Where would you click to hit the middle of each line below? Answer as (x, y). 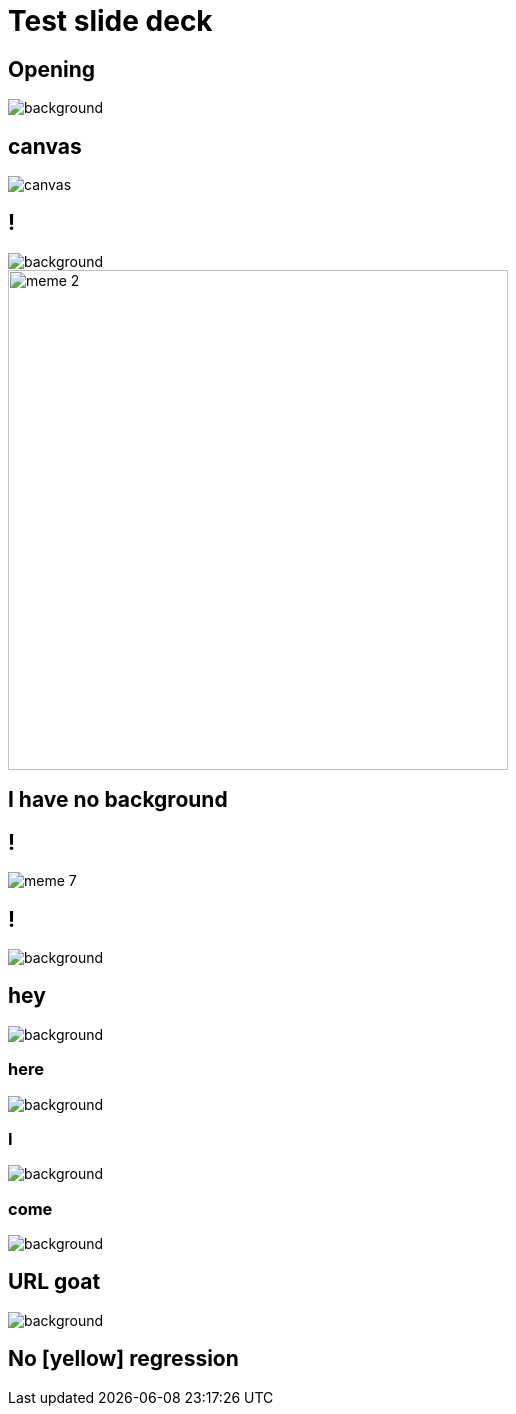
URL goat (54, 1282)
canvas (45, 146)
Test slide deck (110, 21)
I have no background (118, 800)
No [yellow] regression (123, 1359)
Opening (52, 69)
